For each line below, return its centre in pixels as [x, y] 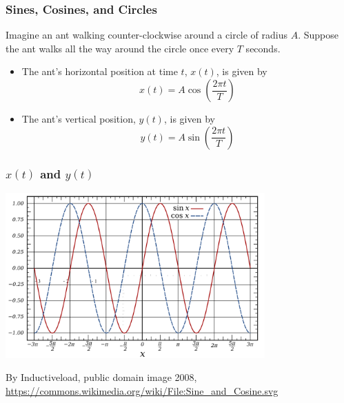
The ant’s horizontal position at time [100, 71]
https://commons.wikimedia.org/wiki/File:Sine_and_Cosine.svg [142, 391]
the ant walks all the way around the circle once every [120, 48]
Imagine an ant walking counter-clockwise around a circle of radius [147, 35]
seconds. [263, 48]
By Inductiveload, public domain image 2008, [101, 377]
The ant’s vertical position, [79, 118]
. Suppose [318, 35]
